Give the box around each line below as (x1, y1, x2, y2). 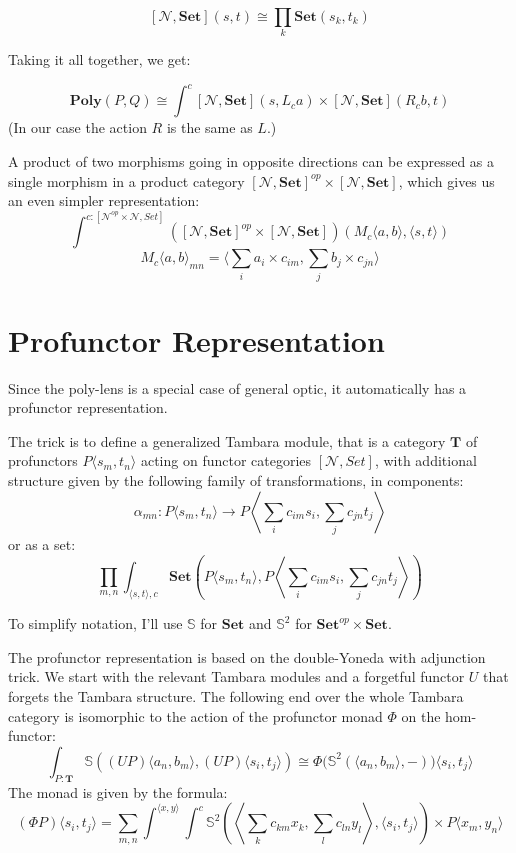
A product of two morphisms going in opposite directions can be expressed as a (8, 151, 495, 172)
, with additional (374, 450, 477, 471)
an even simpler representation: (8, 190, 200, 211)
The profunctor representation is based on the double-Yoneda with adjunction (8, 646, 486, 667)
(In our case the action (8, 117, 147, 138)
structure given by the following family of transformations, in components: (8, 470, 464, 491)
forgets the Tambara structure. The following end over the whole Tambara (8, 686, 464, 707)
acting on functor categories (140, 450, 312, 471)
